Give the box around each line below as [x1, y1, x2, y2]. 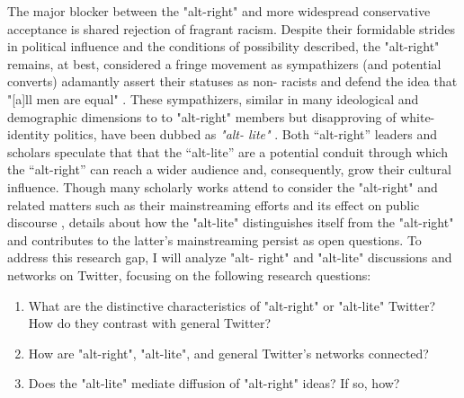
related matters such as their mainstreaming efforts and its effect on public [7, 195, 420, 214]
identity [7, 125, 50, 144]
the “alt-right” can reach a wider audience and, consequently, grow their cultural [7, 160, 451, 179]
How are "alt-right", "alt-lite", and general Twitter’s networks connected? [28, 343, 429, 362]
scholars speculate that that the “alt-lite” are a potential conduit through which [7, 142, 448, 161]
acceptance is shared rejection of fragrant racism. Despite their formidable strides [7, 19, 455, 38]
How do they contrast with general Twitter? [28, 314, 272, 332]
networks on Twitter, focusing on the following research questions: [7, 265, 371, 284]
